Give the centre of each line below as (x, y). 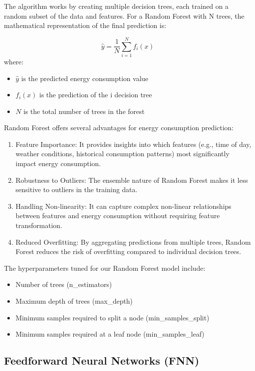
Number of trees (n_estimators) (64, 284)
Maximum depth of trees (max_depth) (74, 301)
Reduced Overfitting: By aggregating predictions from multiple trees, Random (133, 242)
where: (14, 61)
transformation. (39, 225)
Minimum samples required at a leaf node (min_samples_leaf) (110, 334)
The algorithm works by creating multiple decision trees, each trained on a (116, 6)
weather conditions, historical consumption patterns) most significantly (122, 154)
